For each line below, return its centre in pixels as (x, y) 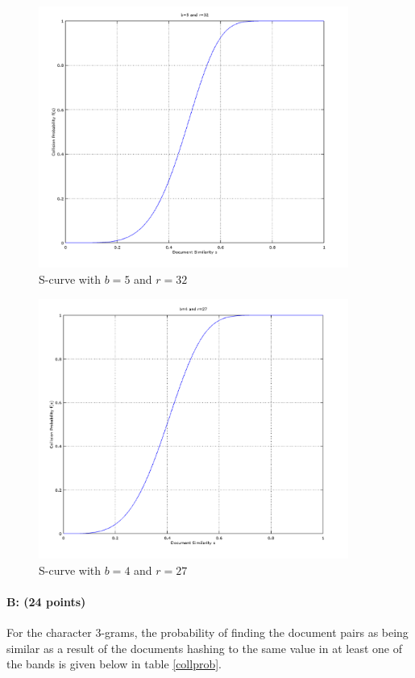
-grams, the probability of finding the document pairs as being (255, 632)
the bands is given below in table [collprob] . (114, 664)
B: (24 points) (46, 601)
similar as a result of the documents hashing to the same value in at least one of (204, 648)
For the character (49, 632)
